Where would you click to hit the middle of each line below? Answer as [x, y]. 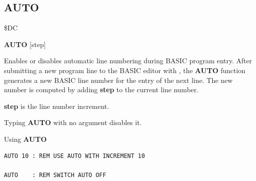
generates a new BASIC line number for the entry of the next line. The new [118, 80]
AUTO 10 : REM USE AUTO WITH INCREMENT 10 [75, 156]
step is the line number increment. [57, 106]
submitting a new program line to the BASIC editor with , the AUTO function [125, 70]
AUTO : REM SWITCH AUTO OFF [55, 175]
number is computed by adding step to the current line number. [101, 90]
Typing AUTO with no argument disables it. [73, 122]
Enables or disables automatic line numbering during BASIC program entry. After [128, 61]
